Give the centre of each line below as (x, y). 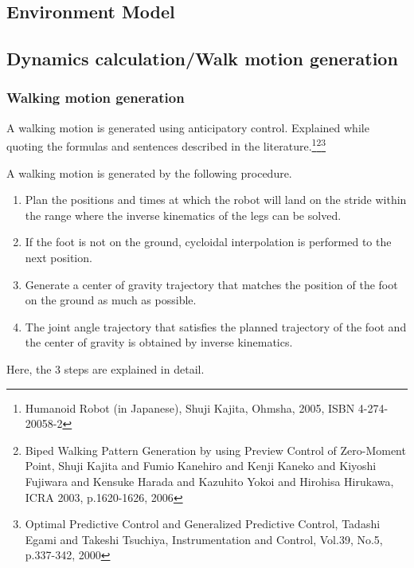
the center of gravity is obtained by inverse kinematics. (159, 342)
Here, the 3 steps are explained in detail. (105, 368)
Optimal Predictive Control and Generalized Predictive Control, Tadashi (203, 524)
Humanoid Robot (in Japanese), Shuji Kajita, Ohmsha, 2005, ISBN (190, 407)
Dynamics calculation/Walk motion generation (202, 59)
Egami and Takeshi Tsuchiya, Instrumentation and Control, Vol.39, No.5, (204, 539)
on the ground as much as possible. (111, 300)
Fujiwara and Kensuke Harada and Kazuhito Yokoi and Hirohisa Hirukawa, (209, 481)
